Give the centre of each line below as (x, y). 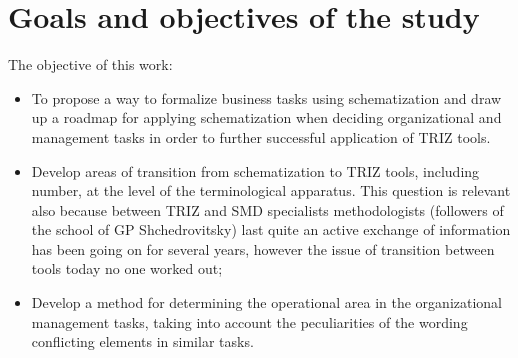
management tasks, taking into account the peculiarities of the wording (249, 321)
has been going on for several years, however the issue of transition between (263, 248)
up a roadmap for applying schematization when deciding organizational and (266, 117)
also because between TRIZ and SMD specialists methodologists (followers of (267, 209)
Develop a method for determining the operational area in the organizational (266, 302)
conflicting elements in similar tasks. (142, 341)
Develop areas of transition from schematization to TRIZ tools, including (255, 170)
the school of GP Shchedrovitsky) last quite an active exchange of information (271, 229)
